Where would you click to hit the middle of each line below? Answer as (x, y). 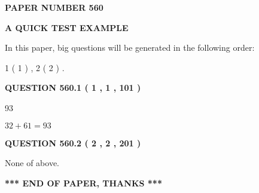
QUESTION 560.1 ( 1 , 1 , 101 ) (73, 88)
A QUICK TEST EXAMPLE (67, 27)
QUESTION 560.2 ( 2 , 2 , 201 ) (73, 143)
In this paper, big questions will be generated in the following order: (130, 48)
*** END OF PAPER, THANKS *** (83, 183)
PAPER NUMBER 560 (54, 7)
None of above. (32, 163)
